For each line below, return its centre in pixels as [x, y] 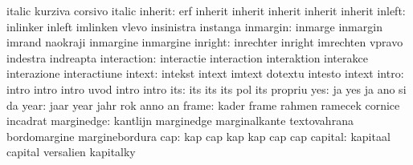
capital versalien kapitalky [71, 152]
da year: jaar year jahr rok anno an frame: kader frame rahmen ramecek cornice [203, 105]
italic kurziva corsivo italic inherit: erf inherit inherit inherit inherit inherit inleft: [206, 10]
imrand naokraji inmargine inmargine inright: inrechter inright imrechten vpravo [205, 42]
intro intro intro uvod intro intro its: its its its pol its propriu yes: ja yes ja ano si [206, 89]
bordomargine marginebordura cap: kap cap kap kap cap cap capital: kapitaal [198, 136]
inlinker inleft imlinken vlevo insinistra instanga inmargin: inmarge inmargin [194, 26]
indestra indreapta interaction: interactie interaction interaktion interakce [187, 57]
